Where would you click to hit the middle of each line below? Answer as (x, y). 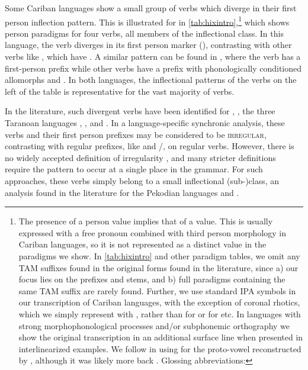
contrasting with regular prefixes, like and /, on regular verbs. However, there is (150, 146)
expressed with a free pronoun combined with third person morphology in (153, 232)
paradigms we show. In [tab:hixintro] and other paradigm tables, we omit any (159, 255)
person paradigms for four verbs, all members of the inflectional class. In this (144, 33)
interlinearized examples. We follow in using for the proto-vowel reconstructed (160, 348)
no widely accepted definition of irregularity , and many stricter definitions (140, 157)
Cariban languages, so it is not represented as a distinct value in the (142, 244)
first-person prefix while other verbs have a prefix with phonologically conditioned (153, 68)
